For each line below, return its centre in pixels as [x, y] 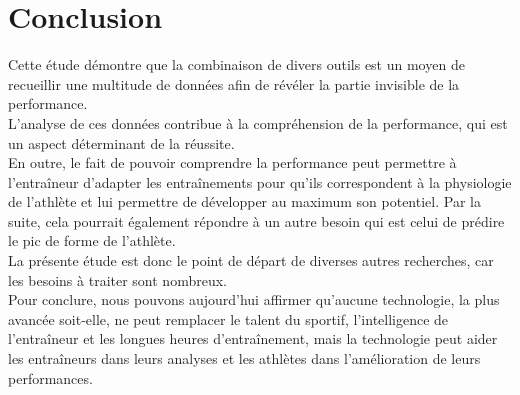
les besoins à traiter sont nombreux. [117, 279]
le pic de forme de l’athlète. [92, 240]
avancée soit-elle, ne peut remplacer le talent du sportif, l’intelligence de [228, 318]
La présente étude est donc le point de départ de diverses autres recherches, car [251, 260]
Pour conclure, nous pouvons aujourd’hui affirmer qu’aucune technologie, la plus [254, 299]
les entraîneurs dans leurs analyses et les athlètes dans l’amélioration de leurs [244, 358]
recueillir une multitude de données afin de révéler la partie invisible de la [234, 83]
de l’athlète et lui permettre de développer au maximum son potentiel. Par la [244, 201]
